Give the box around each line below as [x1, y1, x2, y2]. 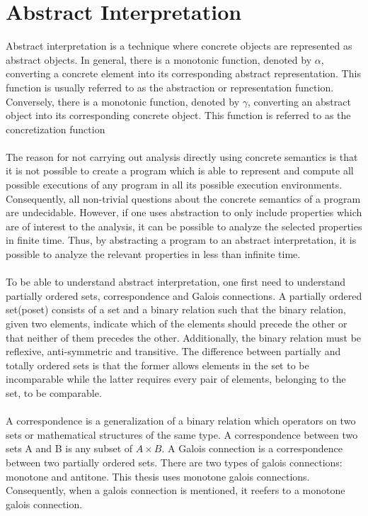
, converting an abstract [247, 94, 351, 108]
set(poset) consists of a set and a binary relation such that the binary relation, [6, 302, 346, 317]
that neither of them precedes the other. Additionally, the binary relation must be [6, 330, 362, 344]
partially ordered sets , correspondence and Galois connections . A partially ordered [6, 288, 362, 303]
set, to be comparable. [6, 385, 102, 400]
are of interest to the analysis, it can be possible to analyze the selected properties [6, 218, 362, 233]
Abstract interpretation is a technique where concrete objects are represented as [6, 38, 352, 53]
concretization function [6, 121, 105, 136]
